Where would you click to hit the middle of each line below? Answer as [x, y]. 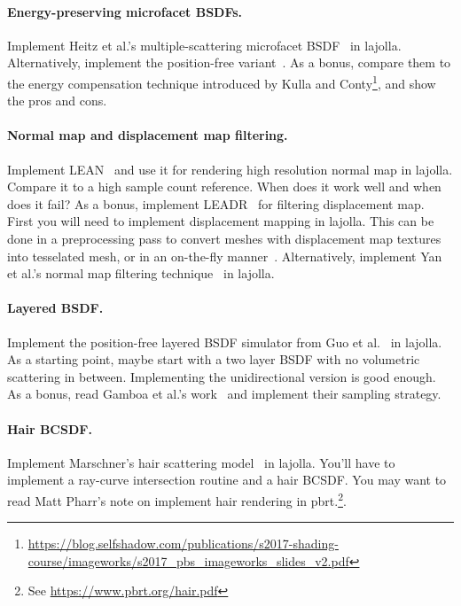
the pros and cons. [57, 101]
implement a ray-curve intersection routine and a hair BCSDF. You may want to [227, 480]
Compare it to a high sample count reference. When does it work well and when [224, 186]
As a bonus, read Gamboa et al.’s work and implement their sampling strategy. [224, 394]
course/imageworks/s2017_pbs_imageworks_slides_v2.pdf [188, 560]
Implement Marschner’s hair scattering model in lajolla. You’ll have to [201, 462]
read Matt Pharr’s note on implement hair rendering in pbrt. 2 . [177, 499]
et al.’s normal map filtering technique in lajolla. [141, 273]
